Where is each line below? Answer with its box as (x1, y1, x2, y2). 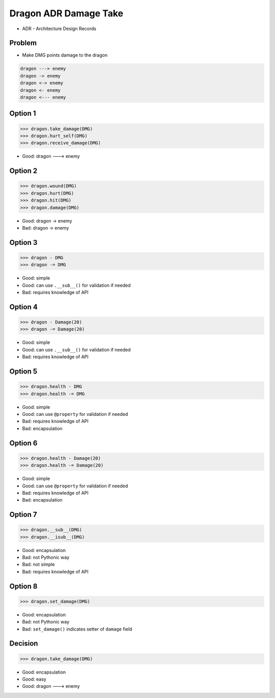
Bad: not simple (22, 561, 55, 567)
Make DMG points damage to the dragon (22, 52, 108, 58)
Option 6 (9, 439, 38, 447)
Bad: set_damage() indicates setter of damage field (22, 626, 132, 632)
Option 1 (9, 109, 36, 118)
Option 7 (9, 510, 37, 519)
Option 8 (9, 582, 38, 590)
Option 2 (9, 166, 38, 176)
